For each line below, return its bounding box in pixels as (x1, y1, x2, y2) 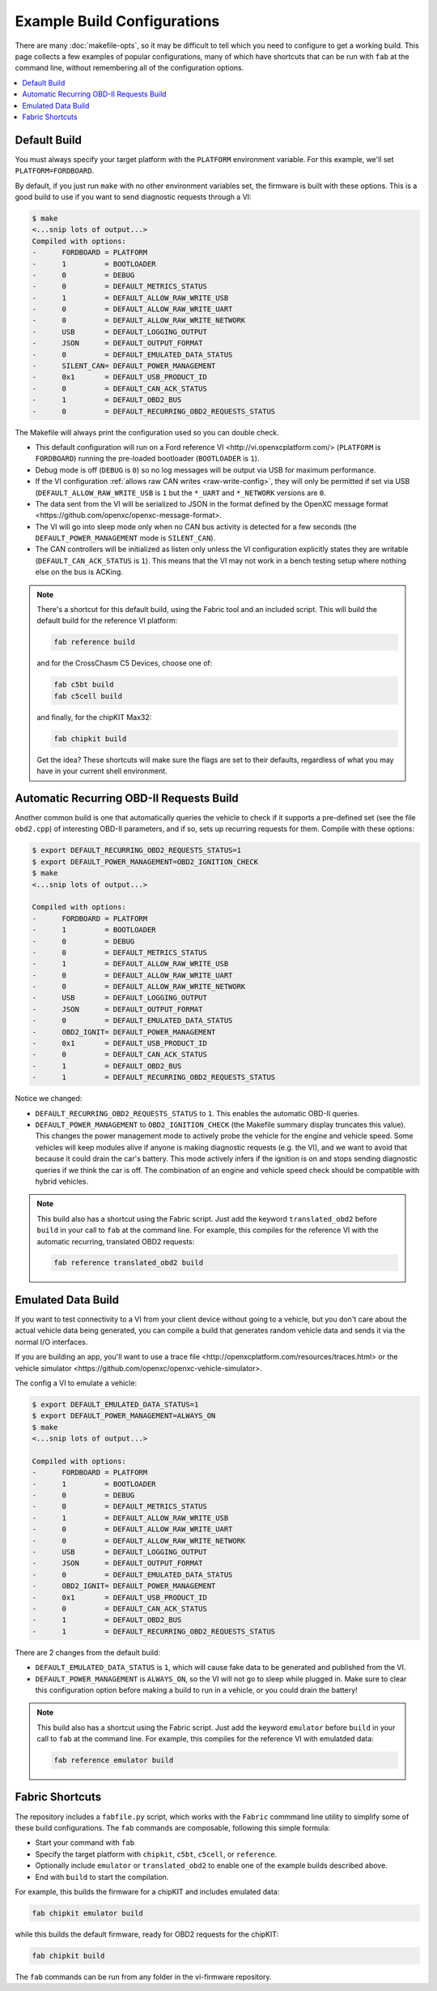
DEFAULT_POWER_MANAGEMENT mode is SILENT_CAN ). (35, 533, 216, 543)
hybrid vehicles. (35, 1176, 89, 1186)
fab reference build (53, 637, 135, 647)
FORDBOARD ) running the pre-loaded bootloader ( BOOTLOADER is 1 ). (35, 454, 260, 464)
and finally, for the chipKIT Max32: (36, 712, 152, 721)
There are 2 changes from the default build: (15, 1647, 161, 1657)
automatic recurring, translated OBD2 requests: (36, 1236, 195, 1246)
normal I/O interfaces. (15, 1337, 88, 1347)
